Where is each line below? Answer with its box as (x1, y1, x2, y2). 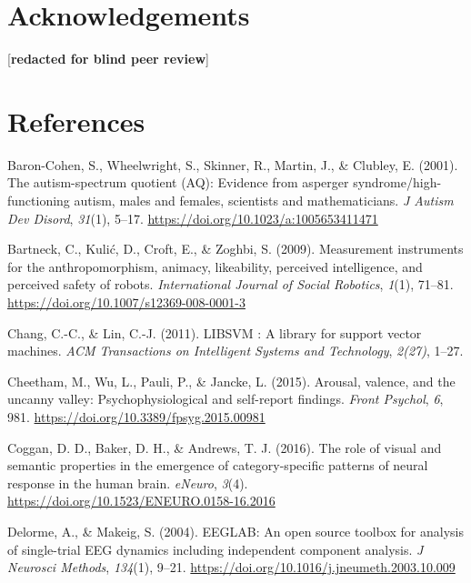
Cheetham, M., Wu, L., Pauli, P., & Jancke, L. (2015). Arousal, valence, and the (7, 371, 456, 390)
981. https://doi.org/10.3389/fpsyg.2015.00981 (7, 407, 266, 426)
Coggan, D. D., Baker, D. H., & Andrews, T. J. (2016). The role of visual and (7, 437, 442, 457)
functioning (7, 191, 70, 210)
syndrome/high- (353, 173, 442, 192)
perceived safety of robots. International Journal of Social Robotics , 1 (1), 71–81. (7, 275, 454, 294)
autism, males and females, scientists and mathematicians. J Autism (74, 191, 454, 210)
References (7, 102, 145, 139)
